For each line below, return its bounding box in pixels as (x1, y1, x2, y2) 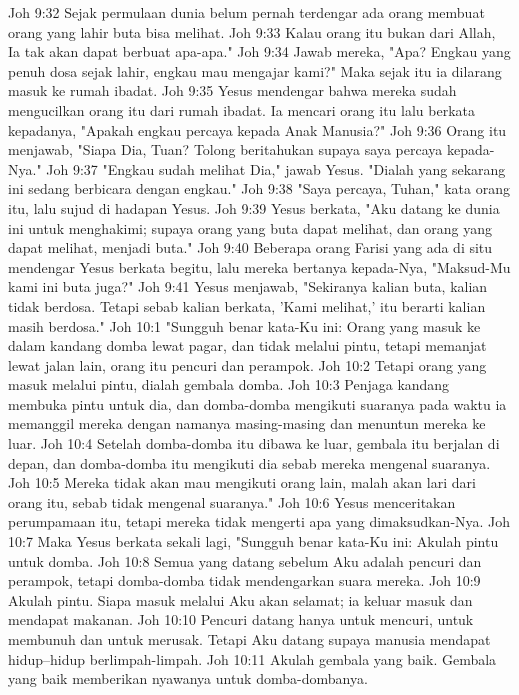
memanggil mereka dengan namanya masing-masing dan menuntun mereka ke (8, 413, 486, 434)
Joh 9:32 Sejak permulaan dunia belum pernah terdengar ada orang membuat (8, 2, 485, 22)
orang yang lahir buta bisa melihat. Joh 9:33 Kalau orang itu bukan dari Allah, (8, 21, 496, 42)
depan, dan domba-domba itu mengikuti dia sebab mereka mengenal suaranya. (8, 452, 491, 473)
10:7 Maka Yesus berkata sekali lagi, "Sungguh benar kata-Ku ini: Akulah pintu (8, 531, 499, 552)
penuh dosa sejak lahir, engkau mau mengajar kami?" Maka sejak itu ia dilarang (8, 60, 502, 81)
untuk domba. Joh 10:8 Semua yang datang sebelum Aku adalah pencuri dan (8, 550, 482, 571)
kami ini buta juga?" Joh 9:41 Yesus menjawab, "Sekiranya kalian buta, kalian (8, 276, 488, 297)
